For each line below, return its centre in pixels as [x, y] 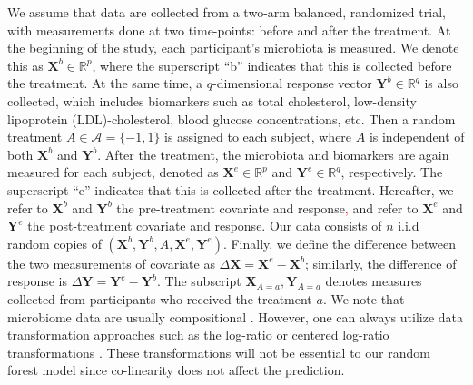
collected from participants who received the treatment [160, 298]
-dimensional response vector [292, 83]
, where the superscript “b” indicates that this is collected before [272, 65]
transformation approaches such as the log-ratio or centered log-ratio [198, 335]
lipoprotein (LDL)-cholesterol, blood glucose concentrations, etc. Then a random [232, 118]
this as [25, 65]
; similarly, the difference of [380, 263]
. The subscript [199, 281]
